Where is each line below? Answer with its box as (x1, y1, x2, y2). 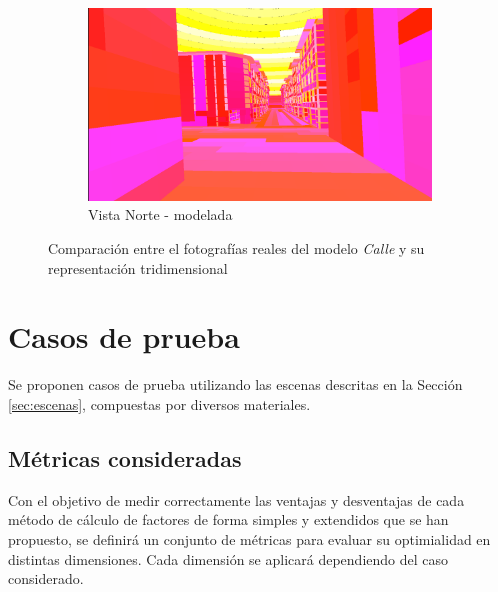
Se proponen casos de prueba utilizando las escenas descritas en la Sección (8, 374, 463, 395)
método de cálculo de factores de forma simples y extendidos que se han (8, 509, 449, 530)
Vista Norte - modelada (88, 204, 233, 225)
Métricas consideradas (8, 442, 242, 473)
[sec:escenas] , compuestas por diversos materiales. (8, 393, 311, 414)
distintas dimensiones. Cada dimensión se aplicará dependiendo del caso (8, 548, 449, 569)
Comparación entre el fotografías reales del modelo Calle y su (48, 238, 425, 259)
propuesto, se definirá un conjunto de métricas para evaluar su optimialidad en (8, 528, 491, 549)
